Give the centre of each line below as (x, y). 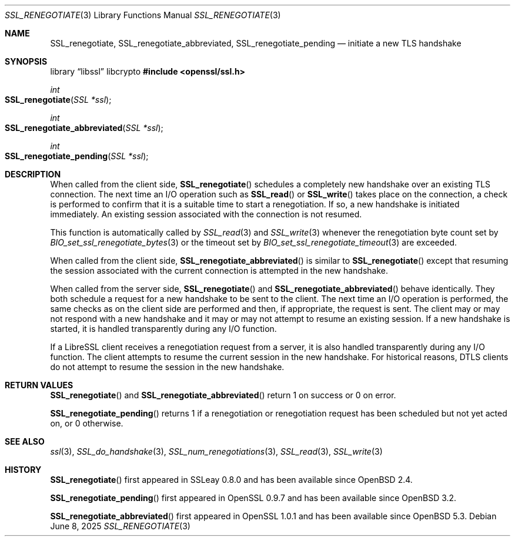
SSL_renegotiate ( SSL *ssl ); (58, 100)
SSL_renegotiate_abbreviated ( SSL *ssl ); (84, 128)
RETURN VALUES (39, 385)
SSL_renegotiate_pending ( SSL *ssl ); (77, 156)
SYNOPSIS (26, 61)
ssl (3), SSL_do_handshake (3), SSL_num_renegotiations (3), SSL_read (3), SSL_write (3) (216, 451)
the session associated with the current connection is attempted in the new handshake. (219, 270)
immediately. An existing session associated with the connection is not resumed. (206, 214)
